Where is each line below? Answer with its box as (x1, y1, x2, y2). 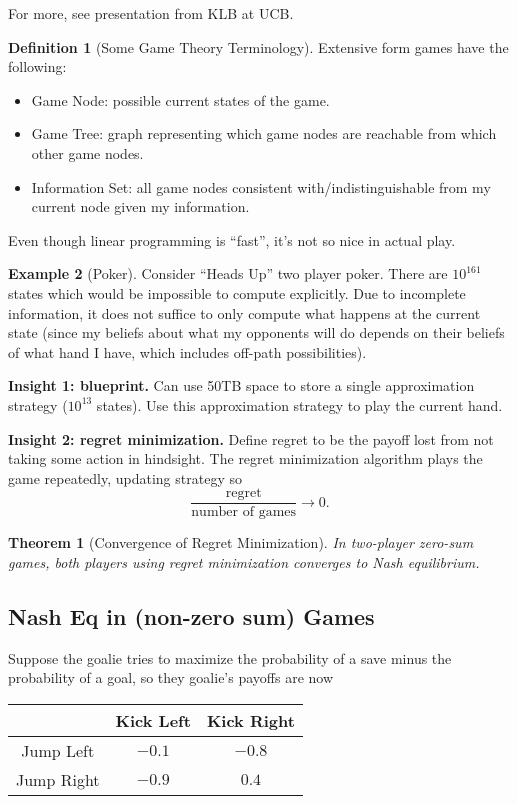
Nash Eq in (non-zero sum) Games (8, 600, 375, 631)
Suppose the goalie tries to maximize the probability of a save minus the (8, 647, 452, 668)
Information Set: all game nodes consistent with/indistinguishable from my (31, 176, 491, 197)
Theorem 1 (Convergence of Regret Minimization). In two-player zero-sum (8, 532, 474, 553)
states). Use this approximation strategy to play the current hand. (96, 394, 503, 415)
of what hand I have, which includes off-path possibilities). (8, 341, 367, 362)
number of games (191, 505, 297, 520)
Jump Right (16, 767, 100, 791)
